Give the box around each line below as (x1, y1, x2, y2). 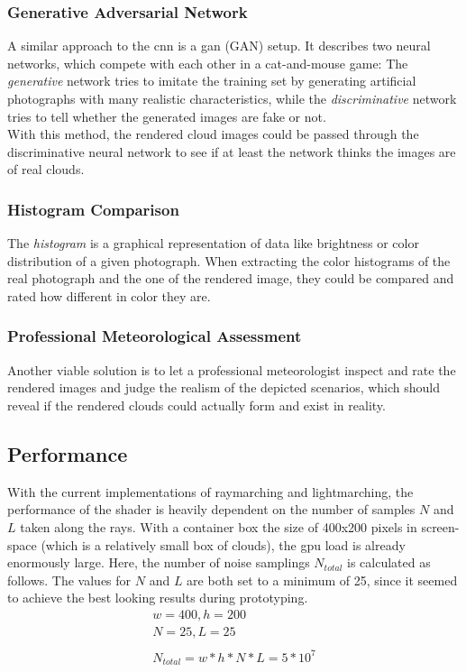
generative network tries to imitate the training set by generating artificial (7, 71, 416, 90)
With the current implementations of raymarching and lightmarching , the (7, 482, 414, 501)
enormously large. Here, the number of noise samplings (7, 553, 310, 572)
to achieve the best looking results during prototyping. (7, 588, 308, 607)
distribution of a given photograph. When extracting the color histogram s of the (7, 251, 451, 270)
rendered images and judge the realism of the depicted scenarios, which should (7, 378, 441, 397)
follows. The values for (7, 570, 132, 589)
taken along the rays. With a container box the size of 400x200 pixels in (20, 517, 417, 536)
